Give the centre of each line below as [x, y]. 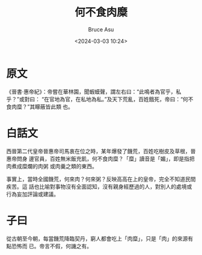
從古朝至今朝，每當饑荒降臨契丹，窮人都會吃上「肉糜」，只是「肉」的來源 [97, 238]
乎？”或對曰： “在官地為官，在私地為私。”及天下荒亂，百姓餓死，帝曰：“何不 [100, 99]
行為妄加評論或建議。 [32, 194]
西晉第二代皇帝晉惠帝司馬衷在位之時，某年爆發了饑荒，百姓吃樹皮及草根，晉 [101, 151]
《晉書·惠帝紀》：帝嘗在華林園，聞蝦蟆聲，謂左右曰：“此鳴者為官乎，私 [94, 92]
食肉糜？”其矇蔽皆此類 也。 [40, 107]
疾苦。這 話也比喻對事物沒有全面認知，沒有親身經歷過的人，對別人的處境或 [99, 186]
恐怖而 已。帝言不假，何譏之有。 [51, 246]
